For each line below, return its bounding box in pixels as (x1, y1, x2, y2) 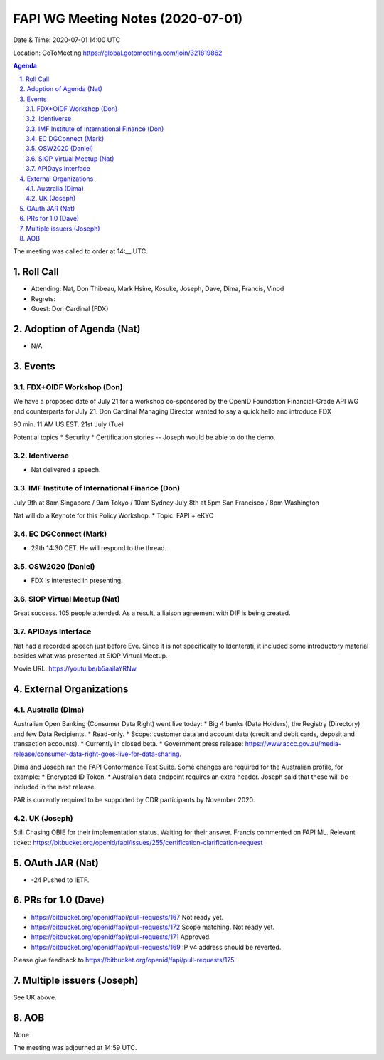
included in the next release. (13, 782, 97, 791)
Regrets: (31, 294, 56, 303)
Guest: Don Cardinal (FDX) (31, 305, 109, 313)
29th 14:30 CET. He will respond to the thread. (31, 544, 167, 552)
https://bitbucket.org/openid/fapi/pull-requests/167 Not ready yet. (31, 913, 224, 921)
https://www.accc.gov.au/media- (245, 740, 341, 748)
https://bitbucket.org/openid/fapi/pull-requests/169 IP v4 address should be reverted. (31, 943, 282, 951)
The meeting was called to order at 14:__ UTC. (13, 247, 149, 256)
